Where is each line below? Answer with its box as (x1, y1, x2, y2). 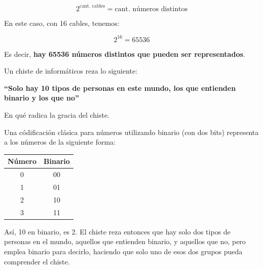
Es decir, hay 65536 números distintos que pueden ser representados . (4, 48, 245, 59)
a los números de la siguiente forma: (4, 137, 116, 147)
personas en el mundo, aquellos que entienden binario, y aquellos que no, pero (4, 236, 246, 247)
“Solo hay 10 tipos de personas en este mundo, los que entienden (4, 82, 236, 93)
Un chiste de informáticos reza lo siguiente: (4, 65, 138, 76)
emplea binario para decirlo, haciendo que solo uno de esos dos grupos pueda (4, 246, 243, 256)
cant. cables (80, 4, 105, 9)
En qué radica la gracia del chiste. (4, 109, 110, 120)
